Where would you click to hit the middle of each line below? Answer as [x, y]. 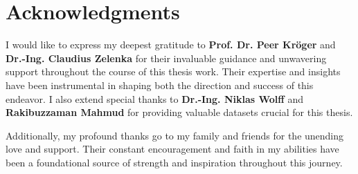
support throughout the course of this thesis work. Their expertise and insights [173, 71]
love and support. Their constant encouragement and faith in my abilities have [172, 149]
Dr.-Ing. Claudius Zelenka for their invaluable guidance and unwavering [166, 58]
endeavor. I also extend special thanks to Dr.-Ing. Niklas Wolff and [154, 98]
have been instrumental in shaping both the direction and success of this [160, 85]
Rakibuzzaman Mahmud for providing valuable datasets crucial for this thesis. [179, 112]
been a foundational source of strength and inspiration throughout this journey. [174, 162]
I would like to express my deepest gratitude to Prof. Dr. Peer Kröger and [171, 45]
